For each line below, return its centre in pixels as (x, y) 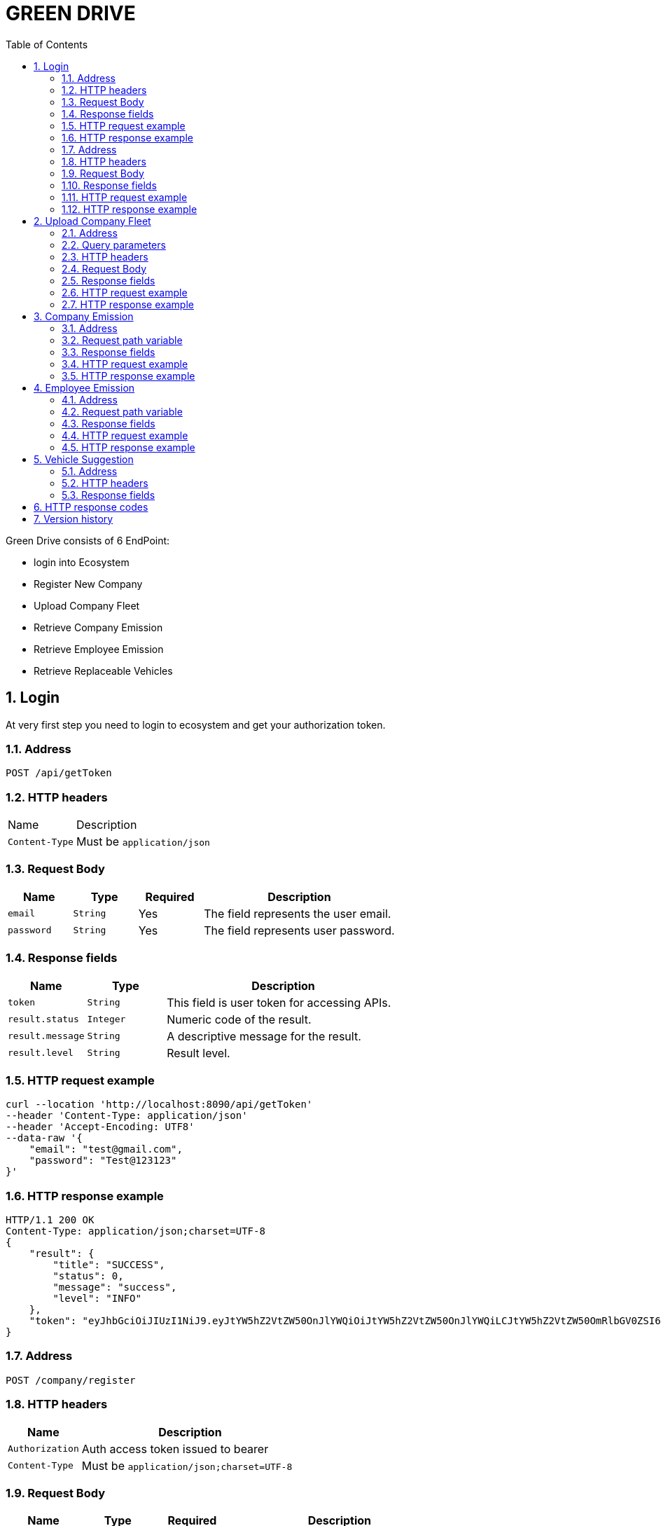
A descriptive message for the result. (264, 1036)
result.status (43, 1019)
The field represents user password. (299, 930)
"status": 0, (88, 1276)
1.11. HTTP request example (125, 197)
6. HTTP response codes (91, 507)
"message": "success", (115, 1287)
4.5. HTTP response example (128, 447)
